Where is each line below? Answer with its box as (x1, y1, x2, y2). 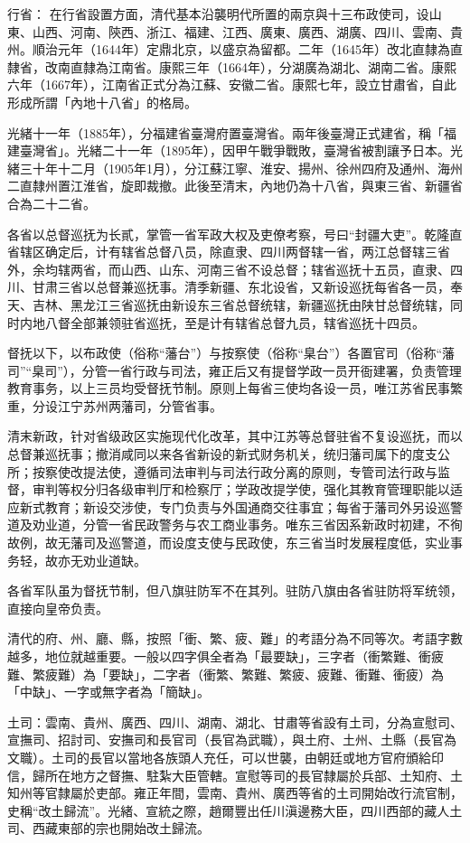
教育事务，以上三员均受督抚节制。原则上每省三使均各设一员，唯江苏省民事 (7, 379, 450, 398)
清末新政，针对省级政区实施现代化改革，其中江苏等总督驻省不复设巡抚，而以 (7, 426, 463, 445)
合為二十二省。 (7, 193, 96, 212)
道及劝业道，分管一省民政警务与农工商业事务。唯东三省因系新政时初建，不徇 (7, 515, 463, 534)
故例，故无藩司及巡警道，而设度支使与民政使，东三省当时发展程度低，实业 (7, 533, 450, 552)
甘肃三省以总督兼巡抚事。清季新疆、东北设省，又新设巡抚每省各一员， (32, 277, 450, 296)
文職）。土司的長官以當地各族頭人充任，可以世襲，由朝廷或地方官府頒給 (7, 747, 431, 766)
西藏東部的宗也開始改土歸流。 (32, 819, 210, 838)
